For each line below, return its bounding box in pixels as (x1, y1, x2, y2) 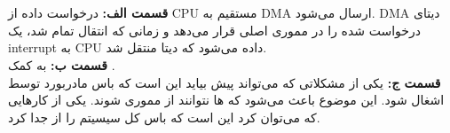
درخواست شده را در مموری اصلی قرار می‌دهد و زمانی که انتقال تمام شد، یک (8, 20, 421, 39)
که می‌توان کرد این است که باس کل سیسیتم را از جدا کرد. (8, 107, 320, 126)
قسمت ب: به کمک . (8, 55, 115, 74)
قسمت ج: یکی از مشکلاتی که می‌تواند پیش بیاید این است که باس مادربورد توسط (8, 73, 441, 91)
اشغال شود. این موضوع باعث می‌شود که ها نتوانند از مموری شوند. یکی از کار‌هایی (8, 90, 445, 109)
